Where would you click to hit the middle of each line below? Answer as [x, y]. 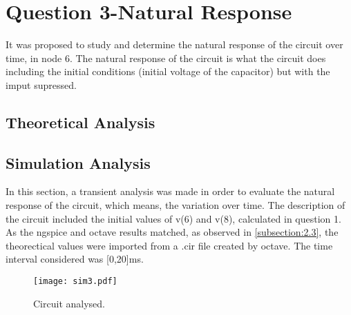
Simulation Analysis [78, 162]
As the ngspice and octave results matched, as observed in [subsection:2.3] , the [172, 232]
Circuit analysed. [69, 303]
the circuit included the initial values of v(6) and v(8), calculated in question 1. [173, 218]
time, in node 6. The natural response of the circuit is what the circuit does [166, 58]
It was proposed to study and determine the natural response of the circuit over [174, 44]
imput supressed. [41, 84]
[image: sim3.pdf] [75, 282]
